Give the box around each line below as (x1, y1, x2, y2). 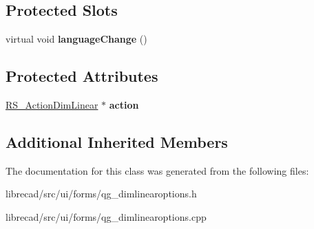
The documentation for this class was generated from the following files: (6, 163, 309, 177)
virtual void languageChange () (6, 32, 147, 46)
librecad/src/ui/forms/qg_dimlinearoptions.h (6, 186, 197, 201)
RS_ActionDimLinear (6, 98, 98, 111)
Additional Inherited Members (6, 131, 228, 152)
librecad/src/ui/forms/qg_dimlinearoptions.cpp (6, 209, 207, 223)
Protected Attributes (6, 65, 158, 87)
